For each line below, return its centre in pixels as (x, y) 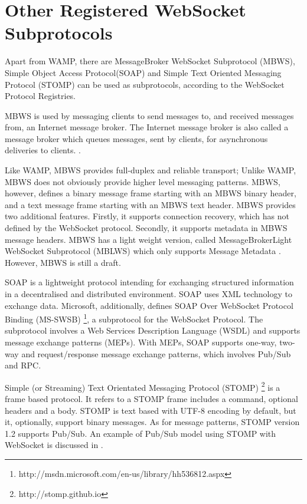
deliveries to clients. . (43, 150)
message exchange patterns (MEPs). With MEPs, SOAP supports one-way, (141, 342)
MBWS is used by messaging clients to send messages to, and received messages (149, 115)
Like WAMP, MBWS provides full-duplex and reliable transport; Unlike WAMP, (151, 170)
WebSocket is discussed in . (54, 445)
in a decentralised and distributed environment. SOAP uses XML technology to (148, 294)
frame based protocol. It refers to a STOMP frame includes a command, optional (151, 399)
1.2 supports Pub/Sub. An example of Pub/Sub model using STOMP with (141, 433)
